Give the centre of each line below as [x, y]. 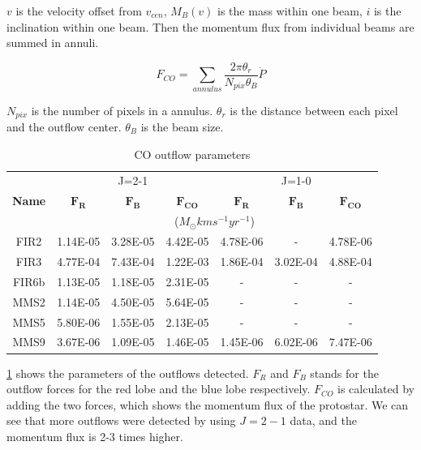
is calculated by [376, 389]
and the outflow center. [64, 127]
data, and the [323, 420]
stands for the [344, 373]
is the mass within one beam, [290, 11]
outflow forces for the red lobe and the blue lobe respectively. [159, 389]
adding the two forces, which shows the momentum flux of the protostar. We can [208, 404]
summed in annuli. [53, 43]
